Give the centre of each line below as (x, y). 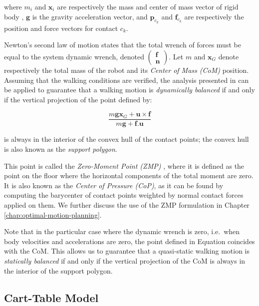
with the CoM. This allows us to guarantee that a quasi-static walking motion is (127, 251)
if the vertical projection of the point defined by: (78, 99)
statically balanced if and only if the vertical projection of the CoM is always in (125, 260)
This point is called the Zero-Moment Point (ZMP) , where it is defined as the (124, 165)
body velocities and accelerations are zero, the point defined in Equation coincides (129, 241)
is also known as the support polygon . (61, 149)
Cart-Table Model (51, 297)
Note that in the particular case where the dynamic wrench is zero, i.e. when (122, 231)
